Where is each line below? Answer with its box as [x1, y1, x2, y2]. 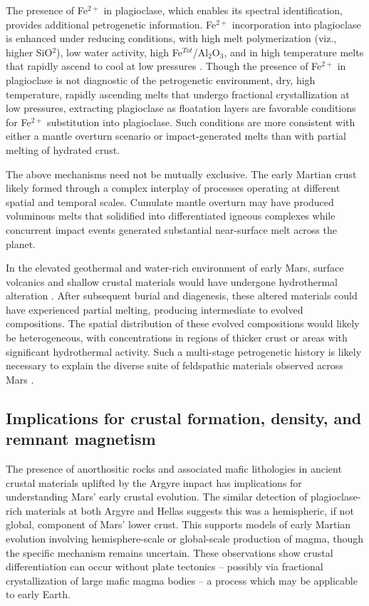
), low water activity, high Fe [56, 44, 182, 59]
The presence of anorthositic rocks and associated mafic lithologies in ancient [6, 461, 342, 476]
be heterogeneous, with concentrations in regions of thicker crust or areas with [6, 330, 348, 345]
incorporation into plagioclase [232, 16, 361, 31]
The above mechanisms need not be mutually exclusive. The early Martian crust [6, 166, 357, 181]
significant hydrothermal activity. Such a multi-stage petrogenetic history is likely [6, 344, 362, 359]
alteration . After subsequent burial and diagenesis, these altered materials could [6, 288, 358, 303]
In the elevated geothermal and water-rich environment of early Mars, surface [6, 260, 344, 275]
